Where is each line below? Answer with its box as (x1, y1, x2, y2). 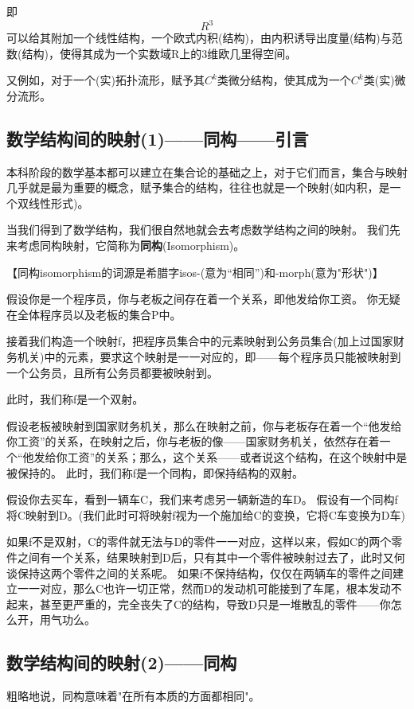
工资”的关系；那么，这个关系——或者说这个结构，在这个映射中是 (67, 448, 408, 465)
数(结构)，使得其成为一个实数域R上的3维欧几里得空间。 (6, 45, 297, 61)
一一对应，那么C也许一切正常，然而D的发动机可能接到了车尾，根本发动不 (17, 580, 402, 597)
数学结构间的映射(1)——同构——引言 (6, 126, 309, 150)
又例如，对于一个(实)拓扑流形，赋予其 (6, 72, 205, 88)
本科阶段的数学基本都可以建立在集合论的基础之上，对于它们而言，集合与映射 (6, 163, 408, 180)
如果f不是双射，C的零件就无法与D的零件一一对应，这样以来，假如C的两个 (6, 533, 392, 550)
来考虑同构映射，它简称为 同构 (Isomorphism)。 (6, 237, 245, 254)
